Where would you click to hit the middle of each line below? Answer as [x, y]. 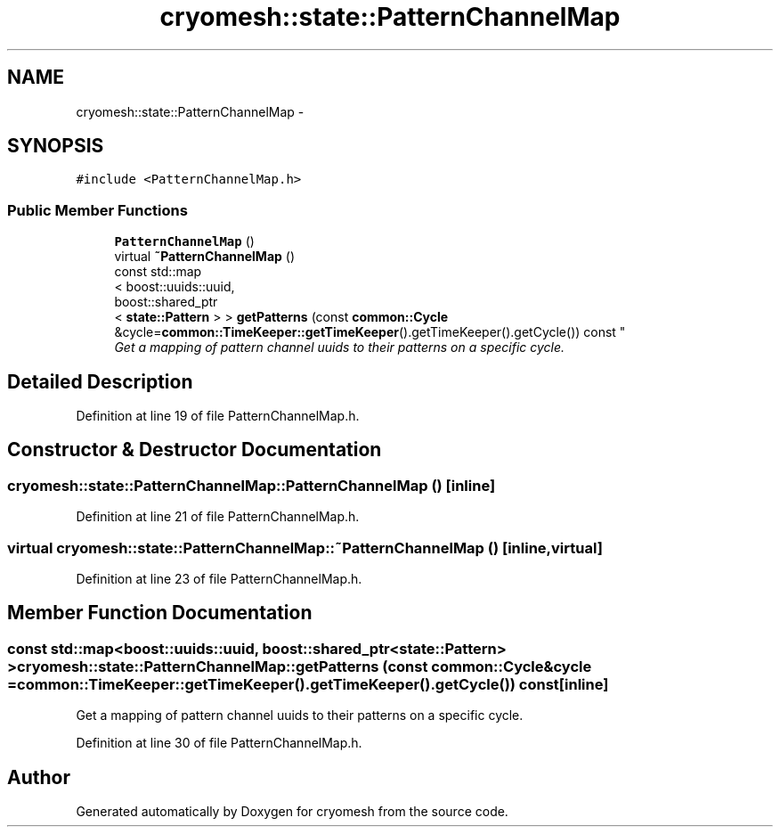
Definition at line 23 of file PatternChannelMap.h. [219, 579]
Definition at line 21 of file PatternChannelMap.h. [218, 517]
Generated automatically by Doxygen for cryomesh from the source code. [292, 812]
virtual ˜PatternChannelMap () [204, 257]
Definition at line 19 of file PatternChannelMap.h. [218, 416]
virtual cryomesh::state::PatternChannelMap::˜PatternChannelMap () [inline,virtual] [305, 548]
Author [39, 777]
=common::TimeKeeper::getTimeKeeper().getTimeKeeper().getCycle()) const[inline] [308, 684]
